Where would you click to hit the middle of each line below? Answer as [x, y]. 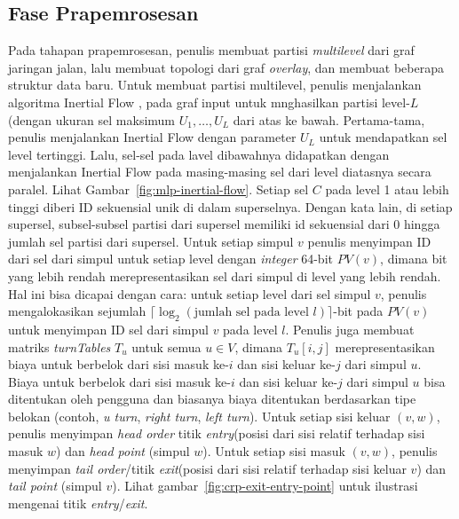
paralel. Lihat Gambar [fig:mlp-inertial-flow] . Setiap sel [158, 189]
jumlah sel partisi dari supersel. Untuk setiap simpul [151, 241]
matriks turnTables [59, 346]
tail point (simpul [55, 486]
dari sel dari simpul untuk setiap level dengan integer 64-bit [170, 259]
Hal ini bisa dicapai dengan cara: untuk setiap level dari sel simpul [190, 293]
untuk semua [166, 346]
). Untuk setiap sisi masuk [274, 451]
